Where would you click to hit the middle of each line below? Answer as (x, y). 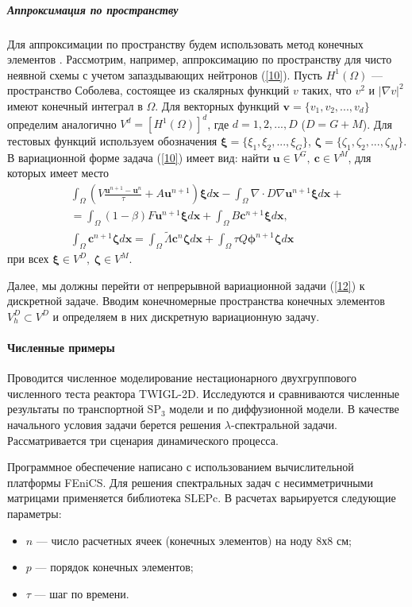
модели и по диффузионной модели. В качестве (284, 409)
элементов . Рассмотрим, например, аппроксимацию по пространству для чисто (200, 59)
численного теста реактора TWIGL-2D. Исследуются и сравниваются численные (204, 393)
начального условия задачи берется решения (114, 424)
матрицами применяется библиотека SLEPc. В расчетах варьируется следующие (202, 498)
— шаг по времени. (82, 593)
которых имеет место (58, 173)
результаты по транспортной (75, 409)
